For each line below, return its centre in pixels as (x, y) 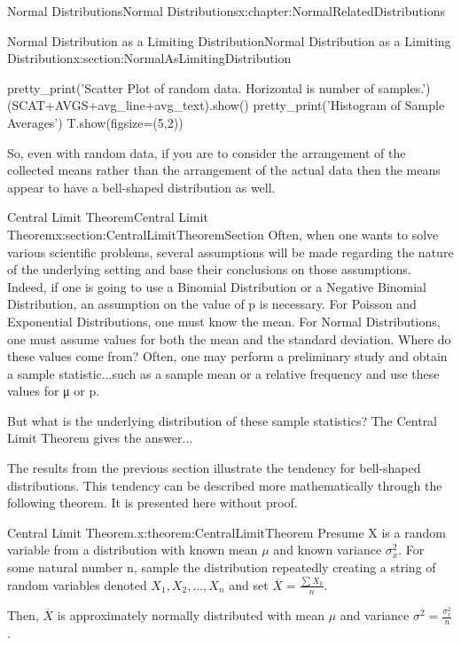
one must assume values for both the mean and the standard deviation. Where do (229, 338)
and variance (375, 615)
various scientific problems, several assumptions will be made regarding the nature (230, 252)
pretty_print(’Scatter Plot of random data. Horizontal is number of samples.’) (219, 87)
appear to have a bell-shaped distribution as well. (141, 187)
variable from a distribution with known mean (133, 550)
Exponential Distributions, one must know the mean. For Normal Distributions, (224, 321)
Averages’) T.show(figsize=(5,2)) (95, 122)
